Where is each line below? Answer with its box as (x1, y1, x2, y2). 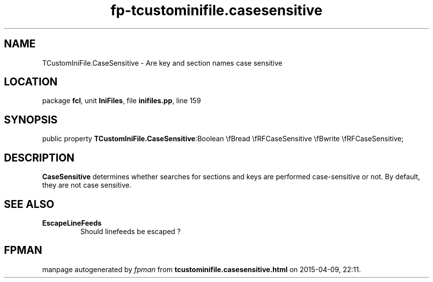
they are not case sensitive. (42, 181, 131, 190)
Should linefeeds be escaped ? (80, 227, 181, 236)
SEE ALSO (4, 198, 54, 210)
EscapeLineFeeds (42, 218, 102, 227)
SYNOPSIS (4, 113, 58, 126)
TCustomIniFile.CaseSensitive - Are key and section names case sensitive (42, 58, 283, 67)
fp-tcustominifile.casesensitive (110, 2, 323, 19)
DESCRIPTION (4, 151, 75, 164)
